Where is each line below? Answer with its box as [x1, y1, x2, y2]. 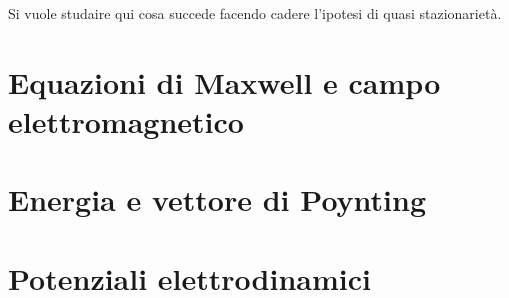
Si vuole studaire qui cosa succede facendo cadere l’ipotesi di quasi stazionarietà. [8, 3, 502, 23]
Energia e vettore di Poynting [8, 179, 427, 220]
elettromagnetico [8, 100, 244, 141]
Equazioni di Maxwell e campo [8, 61, 441, 102]
